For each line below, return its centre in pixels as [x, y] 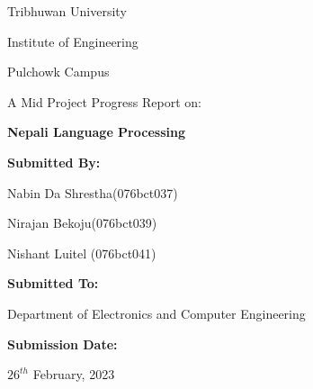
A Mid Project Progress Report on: [104, 101]
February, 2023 [74, 374]
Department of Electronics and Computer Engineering [156, 313]
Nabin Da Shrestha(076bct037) [93, 192]
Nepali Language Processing [96, 132]
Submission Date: [63, 344]
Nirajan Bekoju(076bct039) [82, 223]
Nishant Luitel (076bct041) [82, 253]
